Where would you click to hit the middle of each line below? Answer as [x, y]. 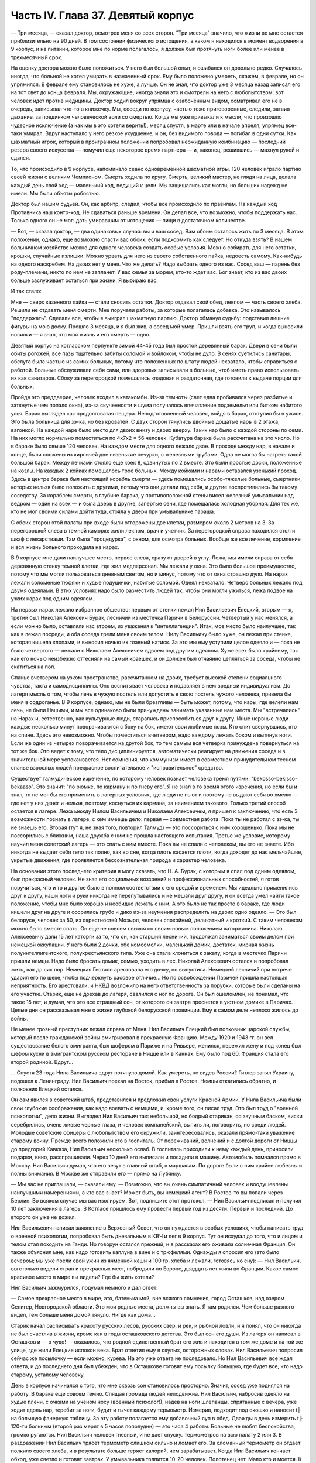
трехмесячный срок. [37, 57]
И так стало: [26, 291]
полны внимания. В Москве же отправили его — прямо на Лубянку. [96, 1173]
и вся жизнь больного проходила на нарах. [65, 547]
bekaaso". [23, 787]
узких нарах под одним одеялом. [53, 599]
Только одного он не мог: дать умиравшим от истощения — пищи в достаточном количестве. [128, 221]
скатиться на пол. [33, 667]
